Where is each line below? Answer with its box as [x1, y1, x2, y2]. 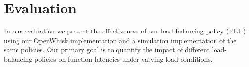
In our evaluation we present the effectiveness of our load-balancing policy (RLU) [4, 26, 246, 36]
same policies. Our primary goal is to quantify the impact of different [4, 45, 210, 55]
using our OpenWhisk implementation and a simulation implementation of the [4, 35, 237, 45]
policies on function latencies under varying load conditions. [34, 54, 213, 64]
